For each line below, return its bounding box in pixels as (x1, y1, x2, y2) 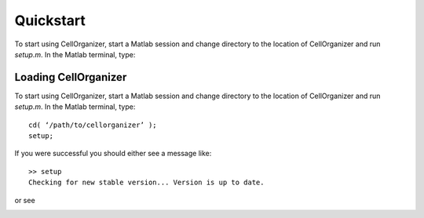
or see (14, 195, 35, 205)
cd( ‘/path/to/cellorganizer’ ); (28, 120, 157, 129)
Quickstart (14, 12, 86, 29)
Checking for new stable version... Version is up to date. (28, 178, 265, 187)
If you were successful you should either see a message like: (14, 149, 212, 158)
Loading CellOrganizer (14, 71, 127, 84)
